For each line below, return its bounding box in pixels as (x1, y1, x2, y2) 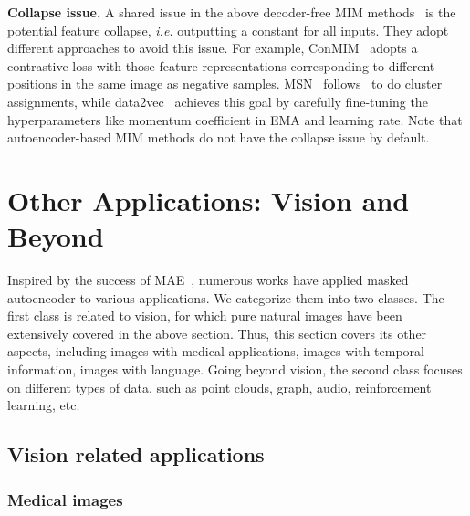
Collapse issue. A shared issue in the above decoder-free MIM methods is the (7, 3, 456, 21)
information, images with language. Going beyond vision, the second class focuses (7, 360, 463, 379)
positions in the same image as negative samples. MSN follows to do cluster (7, 74, 443, 93)
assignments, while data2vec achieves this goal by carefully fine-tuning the (7, 91, 428, 111)
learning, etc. (7, 395, 80, 415)
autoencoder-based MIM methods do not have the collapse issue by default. (7, 128, 430, 147)
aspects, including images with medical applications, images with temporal (7, 342, 424, 361)
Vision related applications (7, 440, 265, 469)
